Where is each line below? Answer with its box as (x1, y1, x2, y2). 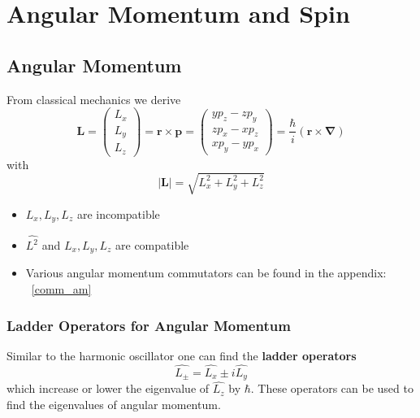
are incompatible (76, 205, 160, 222)
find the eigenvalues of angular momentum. (6, 395, 221, 412)
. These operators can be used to (250, 380, 414, 397)
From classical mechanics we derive (6, 90, 181, 107)
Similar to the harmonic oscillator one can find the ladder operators (6, 346, 357, 364)
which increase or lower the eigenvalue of (6, 380, 210, 397)
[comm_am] (31, 281, 92, 298)
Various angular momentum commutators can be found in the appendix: (25, 264, 387, 281)
